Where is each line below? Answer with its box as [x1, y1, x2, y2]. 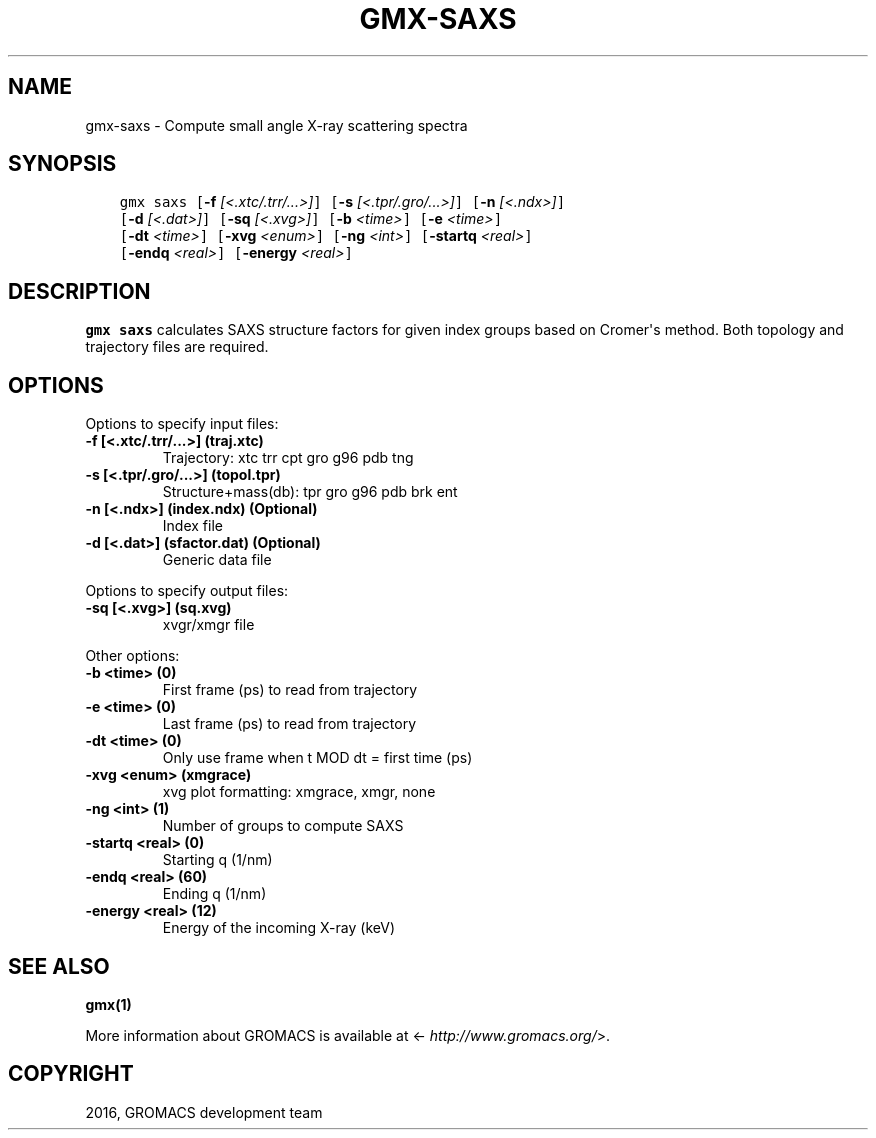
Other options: [85, 647, 180, 665]
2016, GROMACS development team [85, 1103, 323, 1121]
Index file [162, 517, 223, 535]
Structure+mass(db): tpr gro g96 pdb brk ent [162, 483, 458, 501]
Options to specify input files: [85, 415, 279, 433]
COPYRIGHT [8, 1061, 134, 1087]
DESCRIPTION [8, 278, 151, 304]
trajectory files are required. [85, 338, 269, 356]
